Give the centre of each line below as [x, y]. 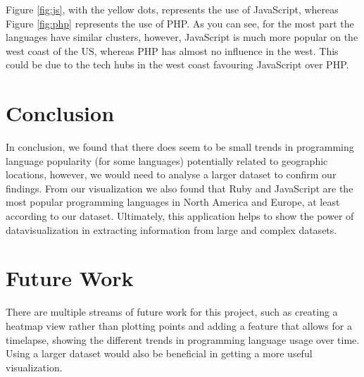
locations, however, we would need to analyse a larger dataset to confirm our [171, 174]
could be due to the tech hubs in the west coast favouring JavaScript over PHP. [177, 64]
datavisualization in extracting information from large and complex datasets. [171, 229]
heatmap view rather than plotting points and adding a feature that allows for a [179, 325]
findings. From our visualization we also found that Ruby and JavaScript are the [180, 188]
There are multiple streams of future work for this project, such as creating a [172, 312]
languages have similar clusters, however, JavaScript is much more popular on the [182, 37]
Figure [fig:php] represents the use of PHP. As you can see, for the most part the [180, 23]
